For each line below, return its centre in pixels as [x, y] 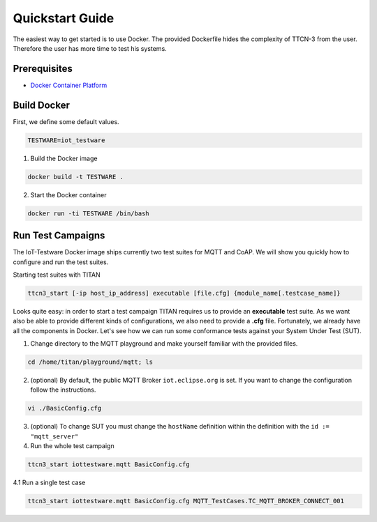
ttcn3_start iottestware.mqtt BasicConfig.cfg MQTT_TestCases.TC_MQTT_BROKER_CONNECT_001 [186, 501]
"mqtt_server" [54, 436]
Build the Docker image [64, 158]
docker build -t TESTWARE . [75, 177]
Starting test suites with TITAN [57, 275]
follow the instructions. [63, 390]
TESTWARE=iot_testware [66, 140]
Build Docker [41, 105]
